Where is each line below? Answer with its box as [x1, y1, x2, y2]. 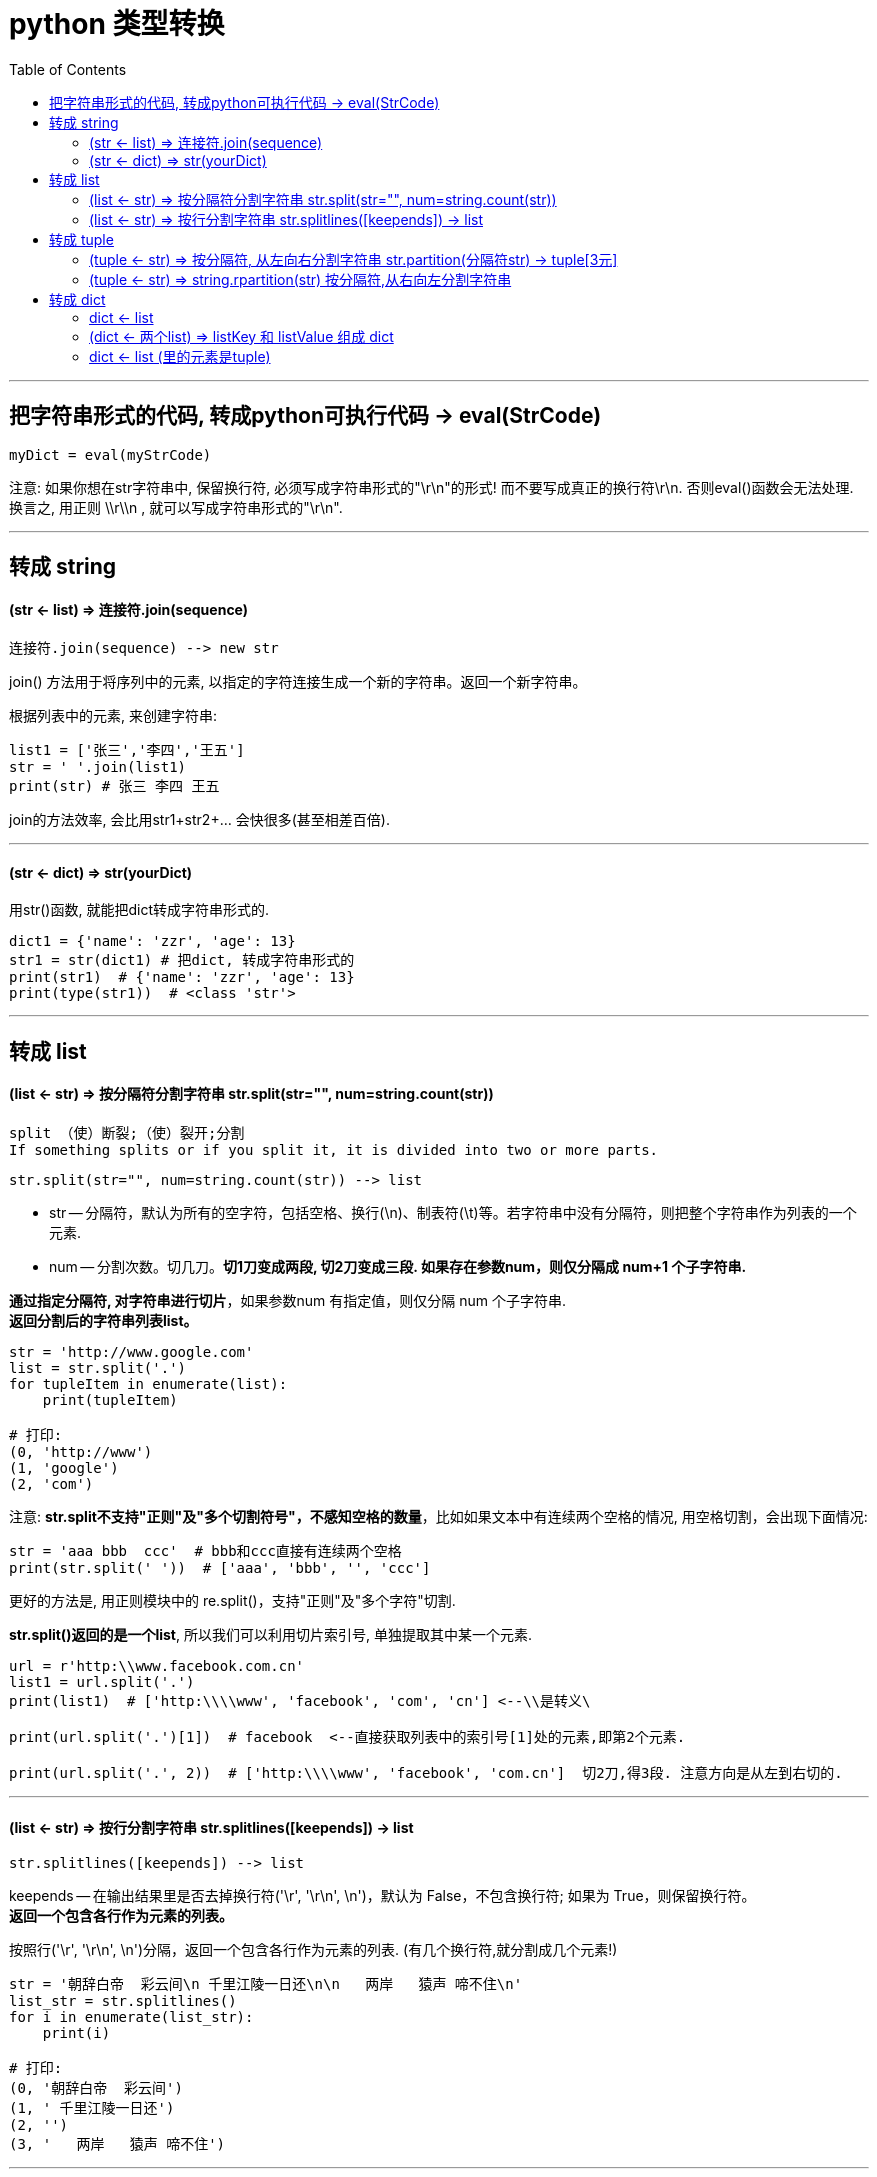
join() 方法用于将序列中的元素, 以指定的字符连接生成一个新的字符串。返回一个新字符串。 [9, 673, 587, 691]
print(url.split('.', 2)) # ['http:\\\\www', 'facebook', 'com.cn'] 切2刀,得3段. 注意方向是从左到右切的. [9, 1765, 843, 1782]
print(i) [42, 2025, 111, 2042]
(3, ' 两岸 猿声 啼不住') [9, 2136, 226, 2153]
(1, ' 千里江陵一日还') [9, 2100, 175, 2117]
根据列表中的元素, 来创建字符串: [9, 707, 218, 725]
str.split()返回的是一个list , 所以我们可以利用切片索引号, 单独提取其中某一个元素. [9, 1626, 532, 1644]
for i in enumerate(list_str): [9, 2009, 254, 2026]
